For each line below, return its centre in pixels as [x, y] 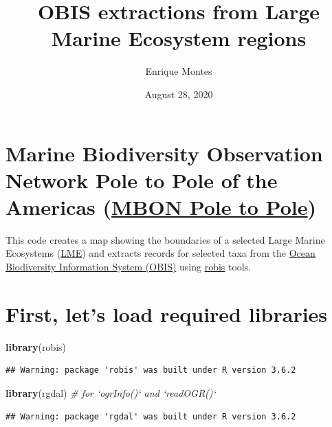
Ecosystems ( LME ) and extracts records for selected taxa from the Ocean [161, 253]
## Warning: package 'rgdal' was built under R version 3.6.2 [151, 416]
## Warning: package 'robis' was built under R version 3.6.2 [151, 370]
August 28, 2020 [179, 94]
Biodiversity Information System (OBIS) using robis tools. [129, 266]
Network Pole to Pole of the [142, 180]
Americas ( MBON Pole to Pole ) [161, 206]
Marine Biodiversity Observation [164, 153]
